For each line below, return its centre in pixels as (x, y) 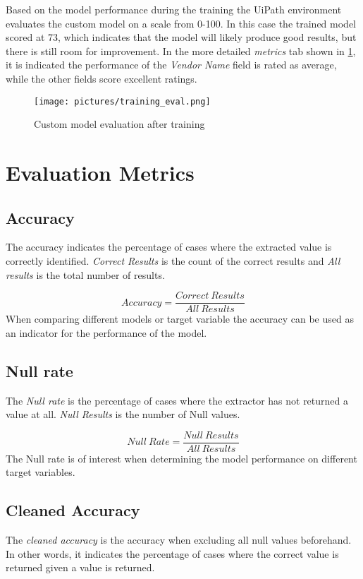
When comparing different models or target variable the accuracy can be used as (180, 319)
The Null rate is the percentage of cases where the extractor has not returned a (177, 400)
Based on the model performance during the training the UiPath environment (174, 9)
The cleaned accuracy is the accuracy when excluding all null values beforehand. (179, 540)
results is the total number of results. (85, 274)
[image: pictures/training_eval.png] (122, 101)
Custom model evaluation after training (119, 124)
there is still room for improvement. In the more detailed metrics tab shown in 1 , (181, 50)
